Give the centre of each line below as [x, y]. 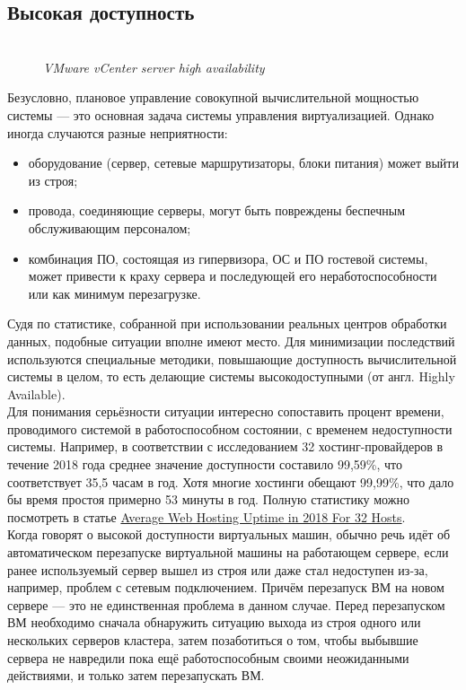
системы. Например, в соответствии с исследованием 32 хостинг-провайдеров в [225, 446]
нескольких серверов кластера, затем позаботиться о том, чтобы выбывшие [213, 640]
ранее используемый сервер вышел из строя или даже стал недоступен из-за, [218, 569]
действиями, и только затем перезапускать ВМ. [136, 675]
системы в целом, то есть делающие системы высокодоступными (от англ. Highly [231, 376]
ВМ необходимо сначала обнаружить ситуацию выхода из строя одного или [214, 622]
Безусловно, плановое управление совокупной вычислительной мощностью [213, 97]
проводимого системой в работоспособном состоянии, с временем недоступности [230, 428]
